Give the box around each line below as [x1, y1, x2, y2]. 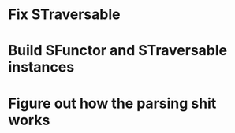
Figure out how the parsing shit [8, 94, 217, 112]
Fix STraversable [8, 6, 121, 24]
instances [8, 58, 75, 76]
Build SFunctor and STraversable [8, 42, 227, 60]
